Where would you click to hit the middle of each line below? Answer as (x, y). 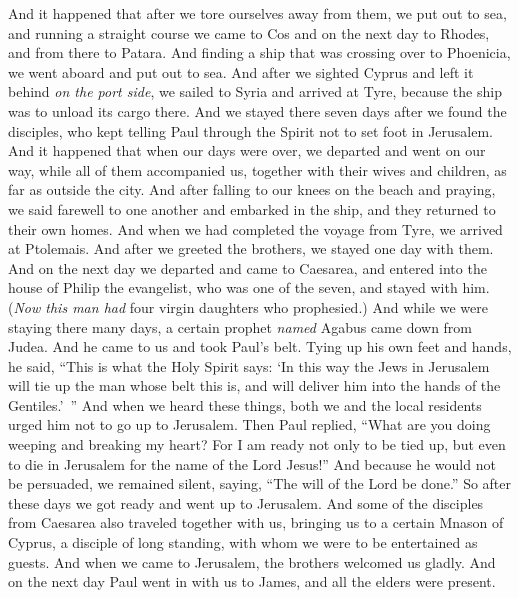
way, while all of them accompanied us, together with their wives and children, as (257, 169)
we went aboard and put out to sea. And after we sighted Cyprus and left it (241, 71)
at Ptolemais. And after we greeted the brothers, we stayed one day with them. (251, 248)
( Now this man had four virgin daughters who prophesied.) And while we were (248, 306)
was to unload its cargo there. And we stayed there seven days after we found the (257, 110)
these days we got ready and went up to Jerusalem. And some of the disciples (246, 502)
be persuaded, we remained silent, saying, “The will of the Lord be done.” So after (260, 483)
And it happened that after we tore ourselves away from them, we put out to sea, (257, 13)
